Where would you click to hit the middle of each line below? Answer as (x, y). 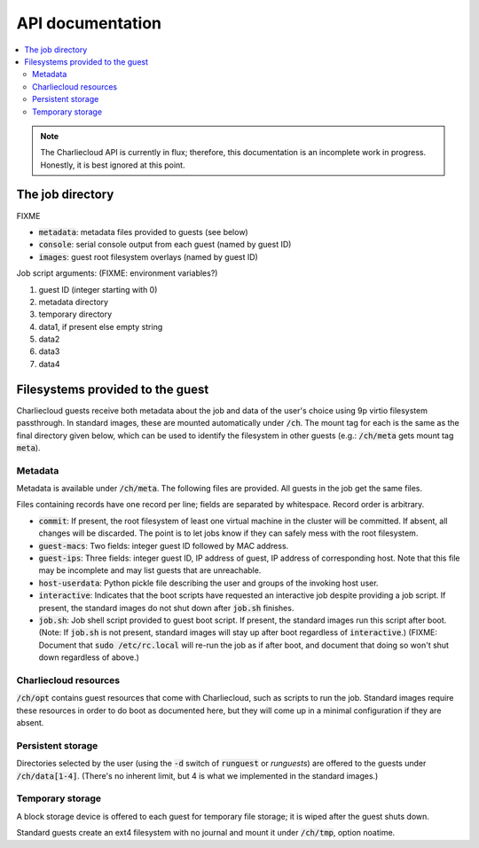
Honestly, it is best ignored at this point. (113, 165)
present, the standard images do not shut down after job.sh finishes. (166, 608)
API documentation (89, 23)
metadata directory (74, 302)
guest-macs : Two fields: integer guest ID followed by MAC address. (164, 546)
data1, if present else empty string (101, 326)
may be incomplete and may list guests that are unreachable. (150, 570)
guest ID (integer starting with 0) (98, 289)
